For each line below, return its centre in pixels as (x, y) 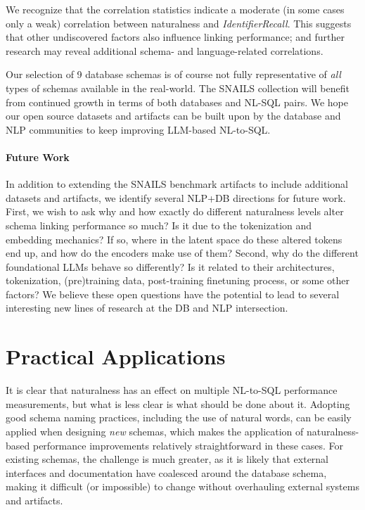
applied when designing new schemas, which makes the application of (155, 431)
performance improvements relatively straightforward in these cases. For (188, 445)
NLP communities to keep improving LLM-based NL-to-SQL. (138, 129)
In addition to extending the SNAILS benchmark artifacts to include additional (177, 184)
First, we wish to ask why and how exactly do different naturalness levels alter (175, 211)
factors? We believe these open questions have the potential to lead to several (173, 294)
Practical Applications (116, 356)
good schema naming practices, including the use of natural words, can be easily (179, 417)
